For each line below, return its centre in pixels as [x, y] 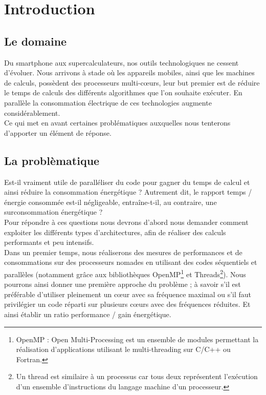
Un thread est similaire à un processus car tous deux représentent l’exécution [137, 376]
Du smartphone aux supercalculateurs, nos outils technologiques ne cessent [121, 62]
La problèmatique [52, 160]
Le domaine [36, 41]
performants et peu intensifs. [49, 242]
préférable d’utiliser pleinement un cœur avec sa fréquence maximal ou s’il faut [128, 294]
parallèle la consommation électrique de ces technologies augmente [108, 102]
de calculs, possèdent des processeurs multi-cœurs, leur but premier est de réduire [132, 82]
